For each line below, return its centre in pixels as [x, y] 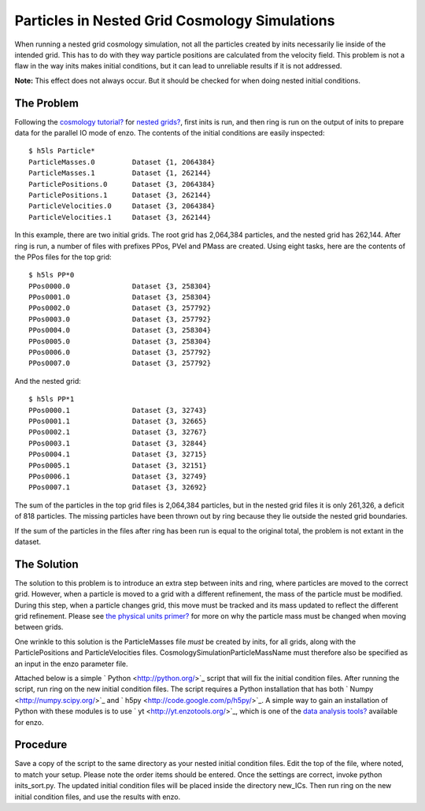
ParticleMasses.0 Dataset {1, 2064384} [122, 162]
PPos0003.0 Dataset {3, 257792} [120, 319]
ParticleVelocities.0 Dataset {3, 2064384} [122, 206]
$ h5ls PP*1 [52, 399]
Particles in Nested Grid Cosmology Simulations [175, 20]
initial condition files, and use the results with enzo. [98, 797]
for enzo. [29, 722]
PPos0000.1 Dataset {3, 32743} [118, 410]
